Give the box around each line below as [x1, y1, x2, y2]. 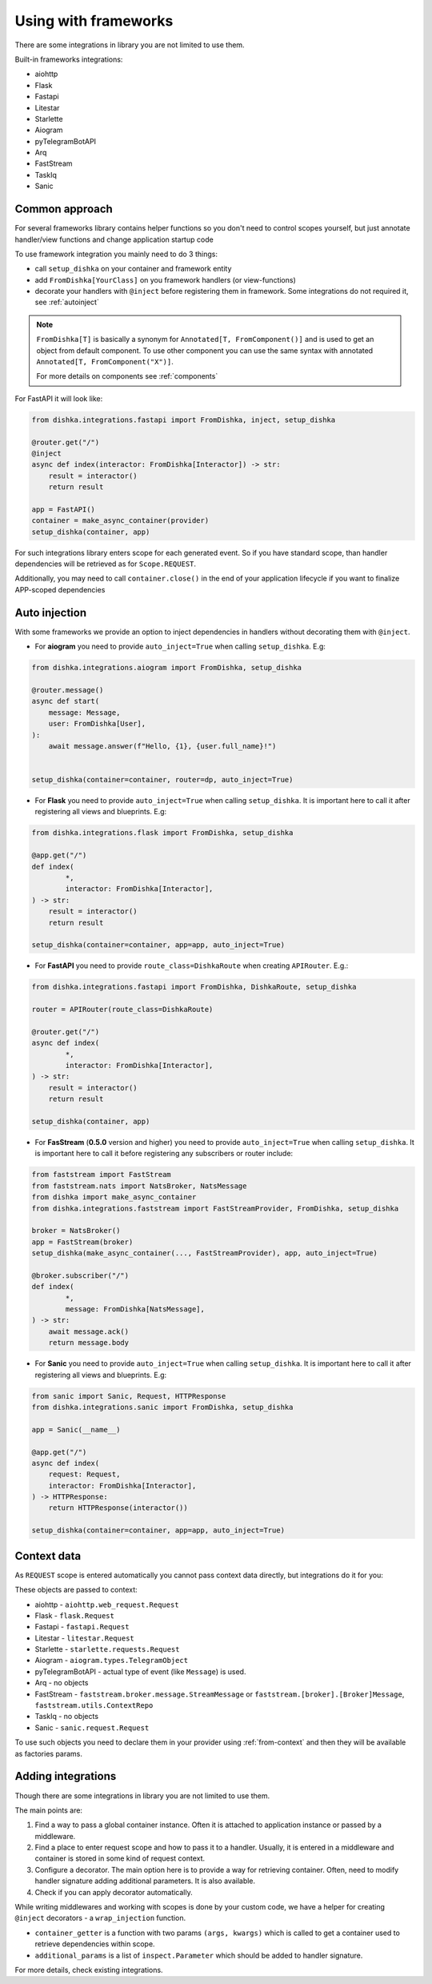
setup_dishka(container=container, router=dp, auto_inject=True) [31, 775, 294, 785]
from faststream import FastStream [31, 1170, 171, 1179]
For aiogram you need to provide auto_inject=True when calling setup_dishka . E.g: [34, 641, 326, 652]
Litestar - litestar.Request [34, 1633, 135, 1643]
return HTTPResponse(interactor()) [48, 1504, 188, 1512]
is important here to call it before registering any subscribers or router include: [34, 1149, 294, 1159]
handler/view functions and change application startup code [14, 235, 214, 244]
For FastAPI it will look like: [14, 393, 103, 404]
